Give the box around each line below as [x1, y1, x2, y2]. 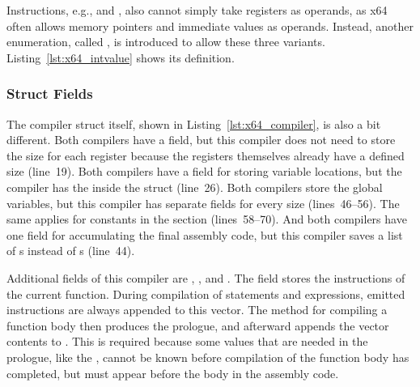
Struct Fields [6, 83, 93, 104]
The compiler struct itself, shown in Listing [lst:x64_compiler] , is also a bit [6, 115, 381, 132]
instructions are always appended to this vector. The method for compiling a [6, 301, 388, 318]
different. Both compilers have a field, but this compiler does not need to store [6, 131, 396, 148]
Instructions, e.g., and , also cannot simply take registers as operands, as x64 [6, 2, 388, 18]
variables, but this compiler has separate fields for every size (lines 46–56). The [6, 194, 400, 211]
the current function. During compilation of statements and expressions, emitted [6, 285, 405, 302]
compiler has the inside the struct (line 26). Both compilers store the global [6, 178, 383, 195]
